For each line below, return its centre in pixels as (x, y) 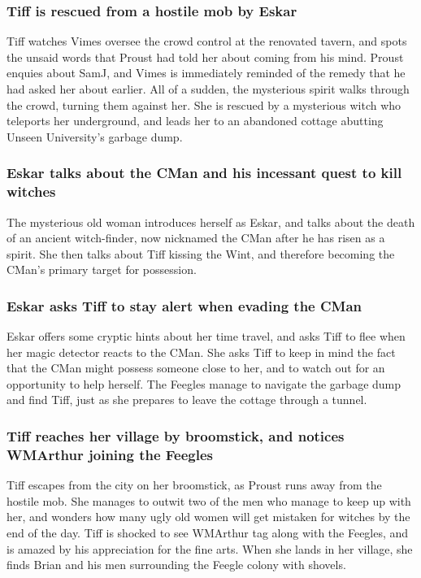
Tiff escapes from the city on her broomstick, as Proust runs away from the (194, 485)
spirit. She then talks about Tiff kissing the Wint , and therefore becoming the (201, 253)
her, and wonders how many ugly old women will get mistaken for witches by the (208, 517)
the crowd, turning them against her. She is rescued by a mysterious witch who (204, 104)
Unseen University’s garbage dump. (95, 136)
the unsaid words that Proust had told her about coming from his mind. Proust (205, 56)
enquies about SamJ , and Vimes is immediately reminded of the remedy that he (206, 73)
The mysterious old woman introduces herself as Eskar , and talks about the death (211, 222)
